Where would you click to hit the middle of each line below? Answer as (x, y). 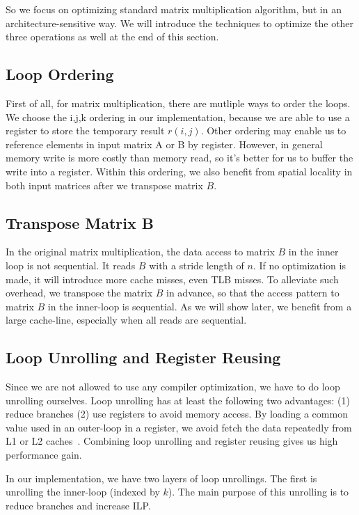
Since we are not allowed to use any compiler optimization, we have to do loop (173, 387)
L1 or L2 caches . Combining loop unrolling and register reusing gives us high (172, 441)
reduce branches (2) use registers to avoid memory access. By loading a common (177, 414)
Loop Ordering (60, 74)
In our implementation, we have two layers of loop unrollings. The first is (161, 478)
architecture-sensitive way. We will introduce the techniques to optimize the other (180, 23)
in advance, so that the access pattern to (253, 293)
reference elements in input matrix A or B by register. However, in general (164, 144)
